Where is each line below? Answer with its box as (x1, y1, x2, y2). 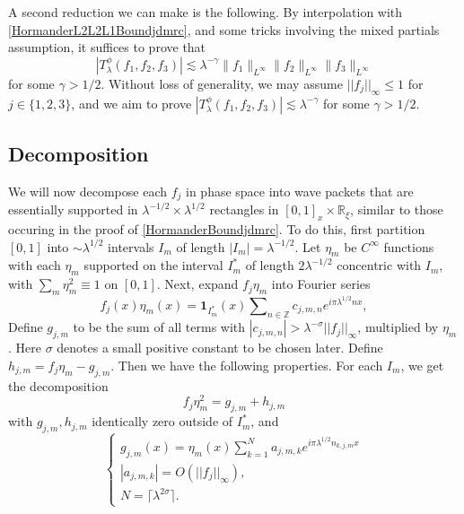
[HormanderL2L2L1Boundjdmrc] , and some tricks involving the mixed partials (8, 20, 440, 39)
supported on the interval (83, 256, 223, 274)
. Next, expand (156, 274, 239, 293)
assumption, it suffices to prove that (8, 38, 206, 57)
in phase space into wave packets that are (186, 181, 414, 200)
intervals (108, 237, 154, 256)
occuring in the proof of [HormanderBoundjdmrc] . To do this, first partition (8, 220, 425, 239)
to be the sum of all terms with (73, 318, 246, 336)
